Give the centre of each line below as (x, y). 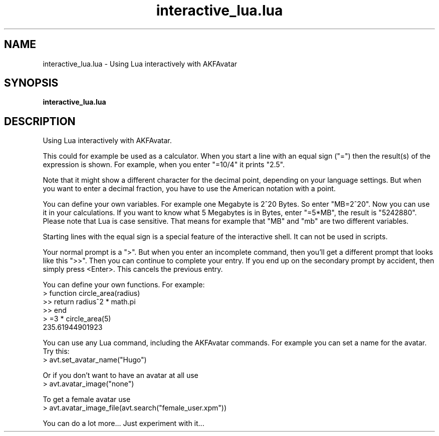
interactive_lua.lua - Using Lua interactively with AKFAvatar (140, 64)
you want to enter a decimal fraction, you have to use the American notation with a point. (189, 189)
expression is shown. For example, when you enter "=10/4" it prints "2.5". (164, 165)
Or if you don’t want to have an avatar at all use (121, 375)
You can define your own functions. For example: (124, 285)
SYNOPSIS (31, 83)
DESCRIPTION (40, 121)
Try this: (56, 351)
